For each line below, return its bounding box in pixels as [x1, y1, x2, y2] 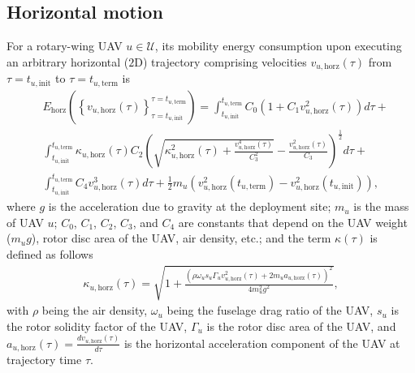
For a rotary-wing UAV [6, 37, 123, 54]
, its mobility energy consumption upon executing [154, 37, 402, 54]
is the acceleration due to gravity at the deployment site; [48, 198, 331, 215]
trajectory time [6, 351, 82, 368]
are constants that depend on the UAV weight [178, 213, 408, 230]
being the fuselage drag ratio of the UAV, [166, 302, 374, 319]
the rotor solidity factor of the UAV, [6, 317, 188, 334]
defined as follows [6, 245, 93, 262]
